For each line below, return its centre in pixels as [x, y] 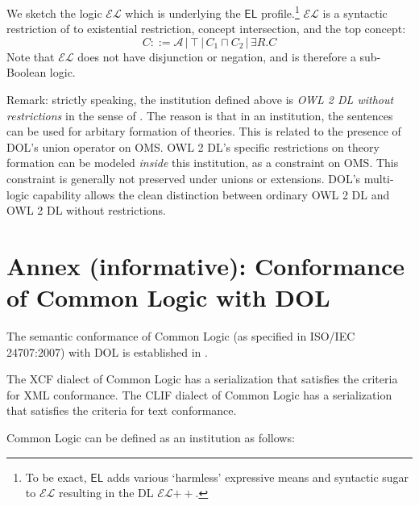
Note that [31, 56]
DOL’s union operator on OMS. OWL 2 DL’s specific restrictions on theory [193, 146]
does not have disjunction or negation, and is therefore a [217, 56]
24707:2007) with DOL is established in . [107, 351]
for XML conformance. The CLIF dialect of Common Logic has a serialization [199, 394]
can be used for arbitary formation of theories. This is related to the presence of [204, 131]
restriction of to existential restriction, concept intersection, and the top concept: [206, 29]
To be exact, [56, 477]
